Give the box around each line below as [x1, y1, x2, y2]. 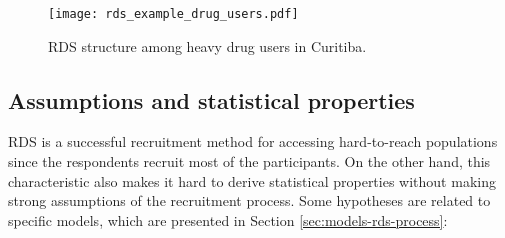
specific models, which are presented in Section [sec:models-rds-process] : [8, 209, 448, 230]
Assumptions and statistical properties [8, 84, 415, 115]
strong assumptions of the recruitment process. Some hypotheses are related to [8, 190, 491, 211]
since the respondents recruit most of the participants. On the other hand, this [8, 151, 491, 172]
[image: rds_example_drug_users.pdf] [48, 7, 299, 21]
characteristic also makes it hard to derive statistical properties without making [8, 170, 496, 191]
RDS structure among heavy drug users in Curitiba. [48, 35, 367, 56]
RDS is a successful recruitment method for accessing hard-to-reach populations [8, 131, 498, 152]
